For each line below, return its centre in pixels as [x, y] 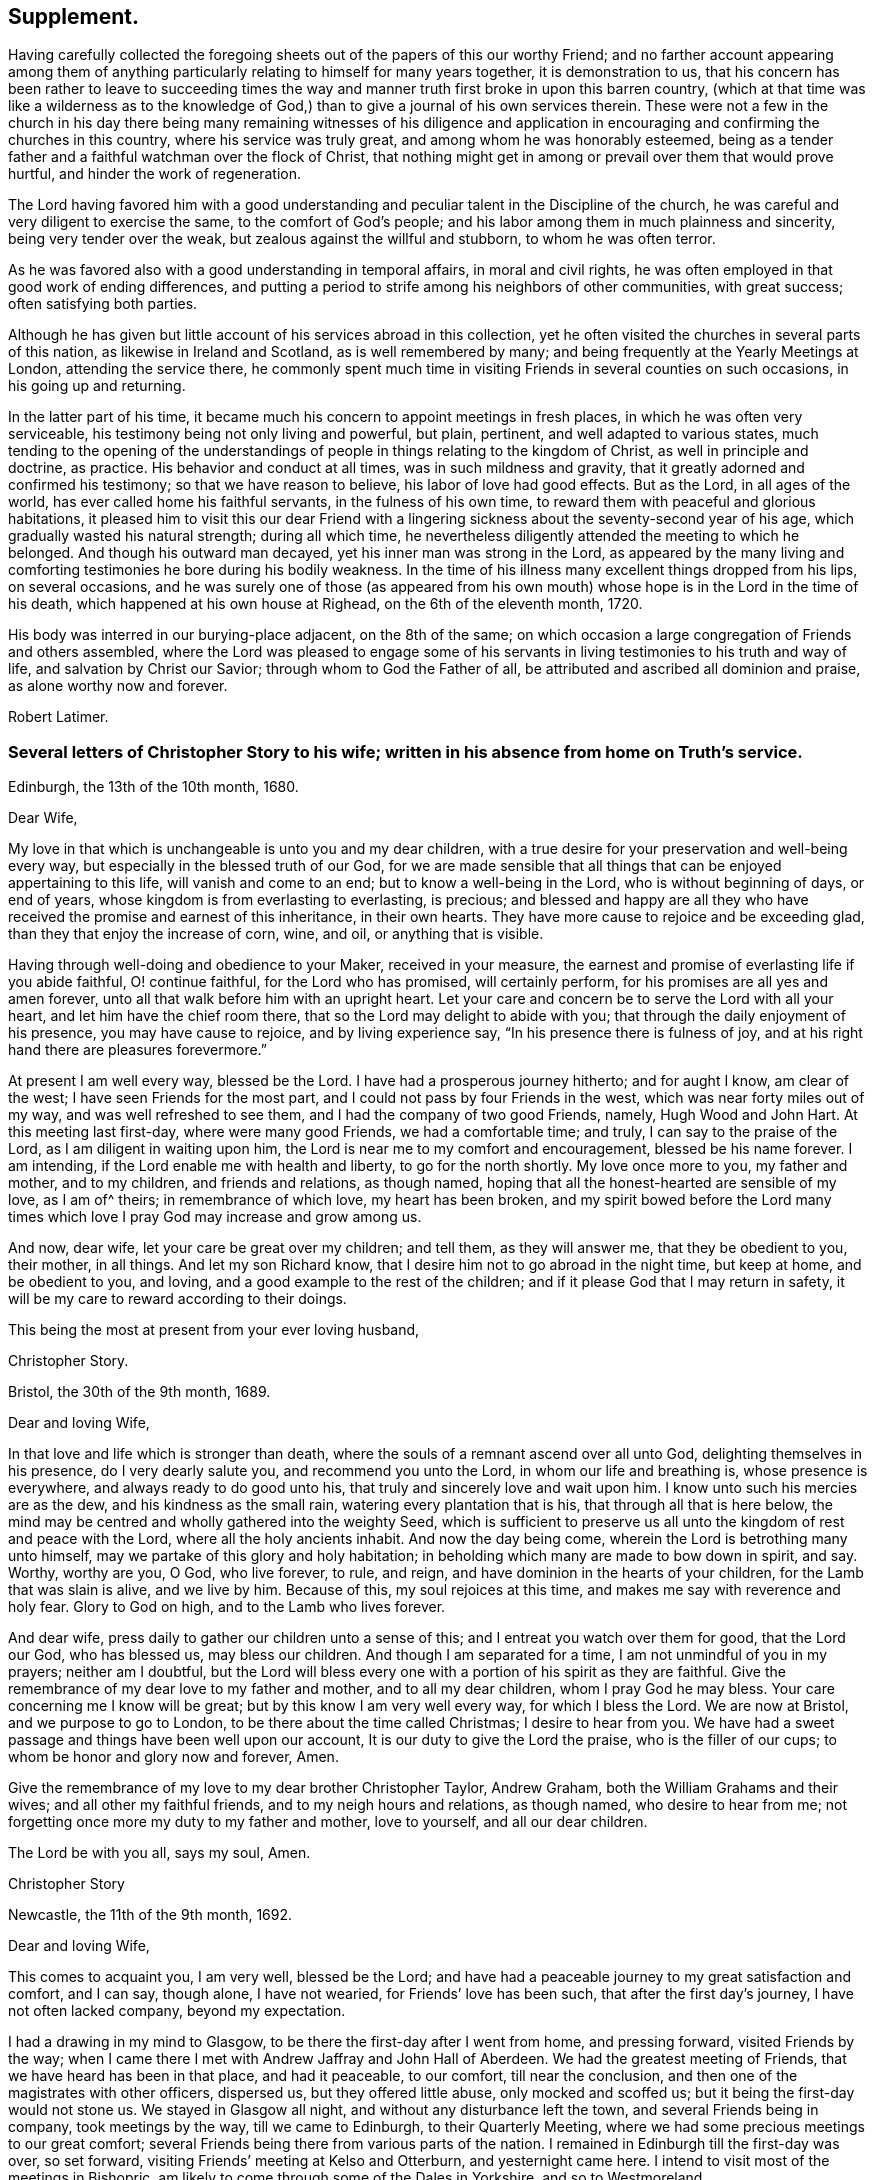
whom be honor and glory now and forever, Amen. [173, 1757]
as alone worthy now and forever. [118, 686]
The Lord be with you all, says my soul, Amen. [159, 1853]
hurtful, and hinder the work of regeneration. [154, 174]
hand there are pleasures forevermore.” [137, 1050]
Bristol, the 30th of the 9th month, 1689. [139, 1392]
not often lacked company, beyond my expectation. [177, 2011]
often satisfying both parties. [103, 304]
